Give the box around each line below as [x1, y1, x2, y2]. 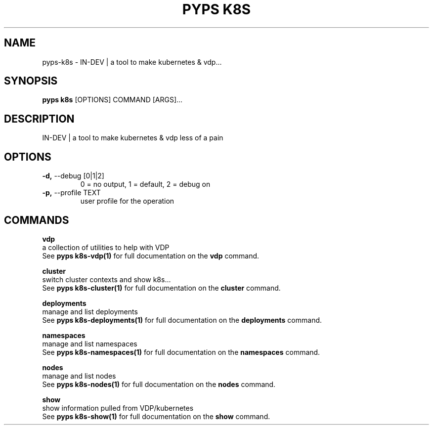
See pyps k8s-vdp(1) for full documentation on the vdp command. [42, 251, 260, 260]
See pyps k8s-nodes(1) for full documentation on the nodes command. [42, 380, 276, 388]
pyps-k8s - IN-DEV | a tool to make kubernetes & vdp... [42, 57, 222, 66]
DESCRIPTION [4, 112, 75, 125]
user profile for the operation [80, 197, 174, 206]
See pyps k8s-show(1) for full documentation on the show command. [42, 412, 270, 421]
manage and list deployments [42, 307, 138, 316]
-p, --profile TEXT [42, 188, 101, 197]
